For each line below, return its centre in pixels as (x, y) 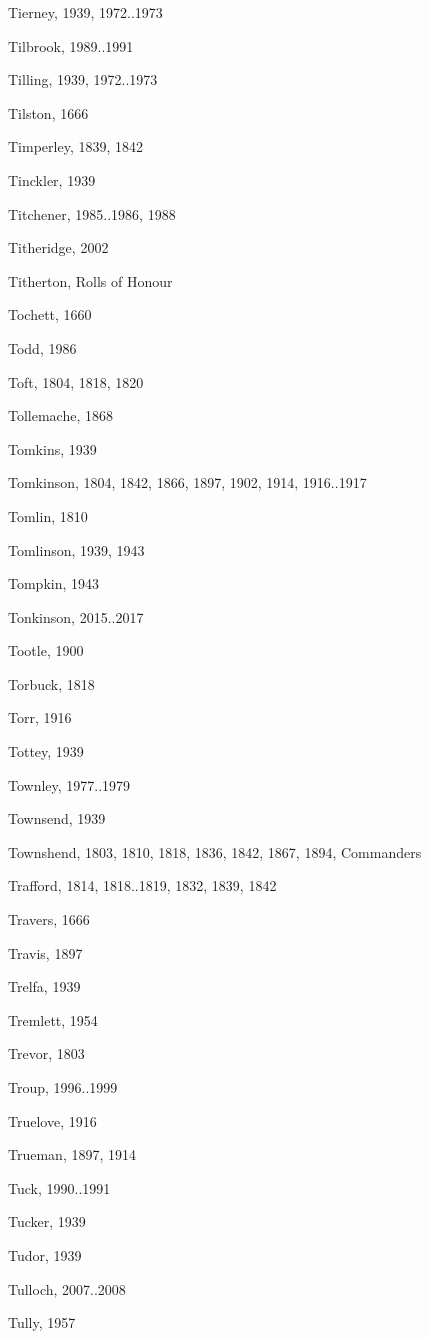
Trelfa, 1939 (44, 986)
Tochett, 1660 (50, 314)
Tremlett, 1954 (53, 1019)
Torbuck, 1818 (51, 683)
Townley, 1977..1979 (69, 784)
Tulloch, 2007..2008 (67, 1288)
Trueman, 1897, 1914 (72, 1154)
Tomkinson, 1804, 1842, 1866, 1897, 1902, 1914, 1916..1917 (187, 482)
